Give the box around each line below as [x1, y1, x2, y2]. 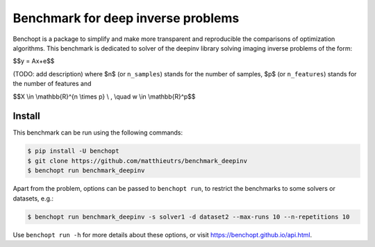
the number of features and [12, 80, 92, 88]
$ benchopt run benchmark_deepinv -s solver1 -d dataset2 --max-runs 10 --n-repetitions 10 [27, 212, 350, 221]
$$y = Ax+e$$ [12, 57, 55, 65]
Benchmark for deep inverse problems [12, 10, 240, 26]
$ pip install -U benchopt [27, 147, 119, 155]
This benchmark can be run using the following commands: [12, 128, 183, 137]
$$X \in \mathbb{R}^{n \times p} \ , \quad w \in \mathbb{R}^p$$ [12, 92, 196, 101]
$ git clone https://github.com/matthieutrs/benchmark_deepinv [27, 157, 248, 164]
